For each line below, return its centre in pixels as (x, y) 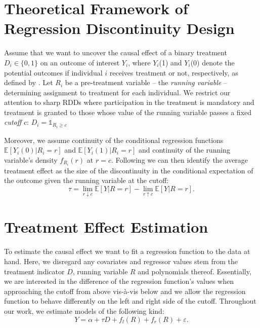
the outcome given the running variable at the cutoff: (86, 180)
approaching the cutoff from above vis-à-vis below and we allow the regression (125, 291)
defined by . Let (29, 82)
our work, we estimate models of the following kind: (84, 311)
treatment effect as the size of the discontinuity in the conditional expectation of (129, 170)
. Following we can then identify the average (180, 159)
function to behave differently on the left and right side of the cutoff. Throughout (130, 301)
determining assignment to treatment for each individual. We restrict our (117, 92)
